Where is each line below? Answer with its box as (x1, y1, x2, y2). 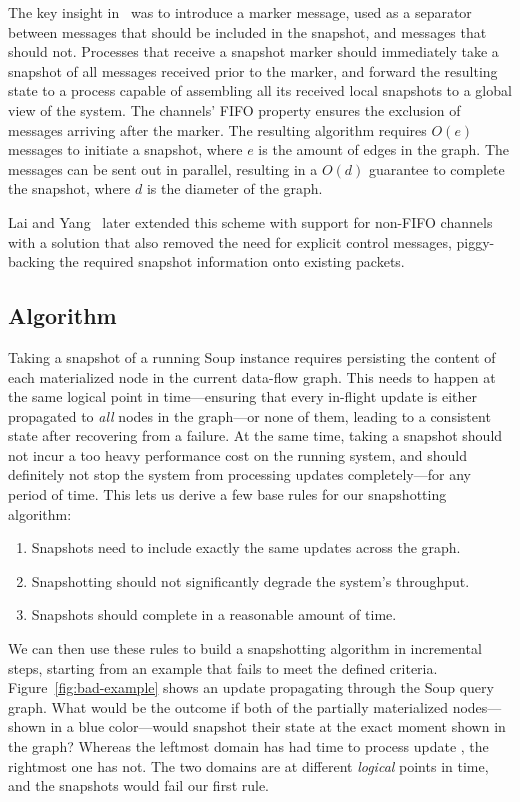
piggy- (456, 231, 495, 252)
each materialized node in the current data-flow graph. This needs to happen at (8, 366, 496, 387)
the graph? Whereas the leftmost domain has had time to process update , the (8, 736, 489, 757)
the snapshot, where (8, 178, 131, 199)
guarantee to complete (368, 158, 505, 179)
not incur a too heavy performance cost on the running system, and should (8, 444, 467, 465)
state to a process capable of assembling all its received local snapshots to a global (8, 80, 512, 101)
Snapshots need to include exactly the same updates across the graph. (31, 537, 461, 558)
